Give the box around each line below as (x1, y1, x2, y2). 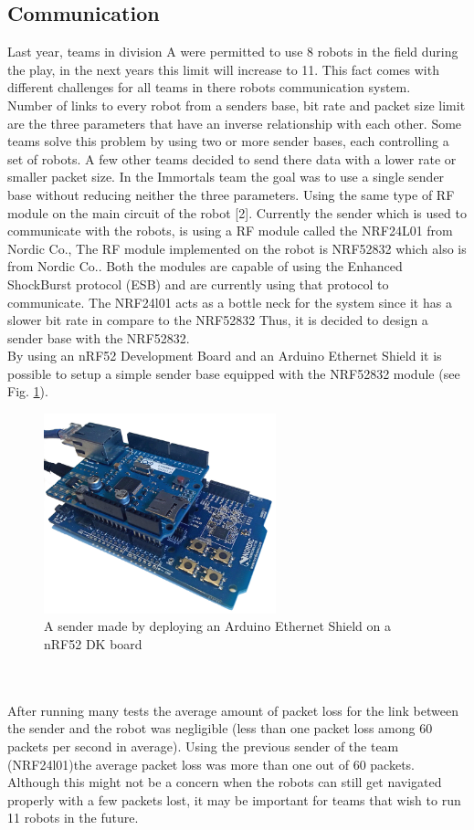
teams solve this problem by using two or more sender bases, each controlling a (7, 131, 449, 151)
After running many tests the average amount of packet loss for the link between (7, 700, 458, 720)
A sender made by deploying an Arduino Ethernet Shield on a (44, 616, 391, 636)
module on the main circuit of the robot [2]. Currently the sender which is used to (7, 203, 467, 222)
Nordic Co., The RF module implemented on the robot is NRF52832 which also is (7, 238, 467, 257)
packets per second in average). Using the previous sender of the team (7, 737, 399, 755)
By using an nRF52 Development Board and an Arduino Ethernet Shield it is (7, 346, 442, 365)
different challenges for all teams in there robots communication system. (7, 78, 411, 97)
